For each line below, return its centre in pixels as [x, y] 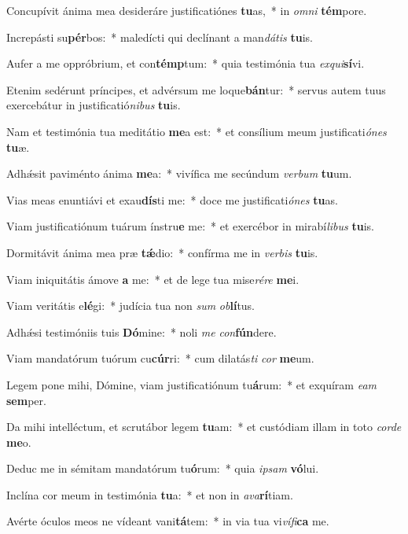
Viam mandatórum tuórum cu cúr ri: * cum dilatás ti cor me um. [160, 358]
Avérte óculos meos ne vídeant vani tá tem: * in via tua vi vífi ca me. [168, 521]
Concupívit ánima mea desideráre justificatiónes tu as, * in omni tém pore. [187, 10]
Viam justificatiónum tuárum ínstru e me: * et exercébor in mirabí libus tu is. [190, 226]
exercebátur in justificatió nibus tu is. [94, 105]
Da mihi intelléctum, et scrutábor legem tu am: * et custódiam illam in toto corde [204, 427]
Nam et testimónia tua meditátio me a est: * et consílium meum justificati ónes [197, 131]
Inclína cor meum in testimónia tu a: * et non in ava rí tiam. [150, 494]
